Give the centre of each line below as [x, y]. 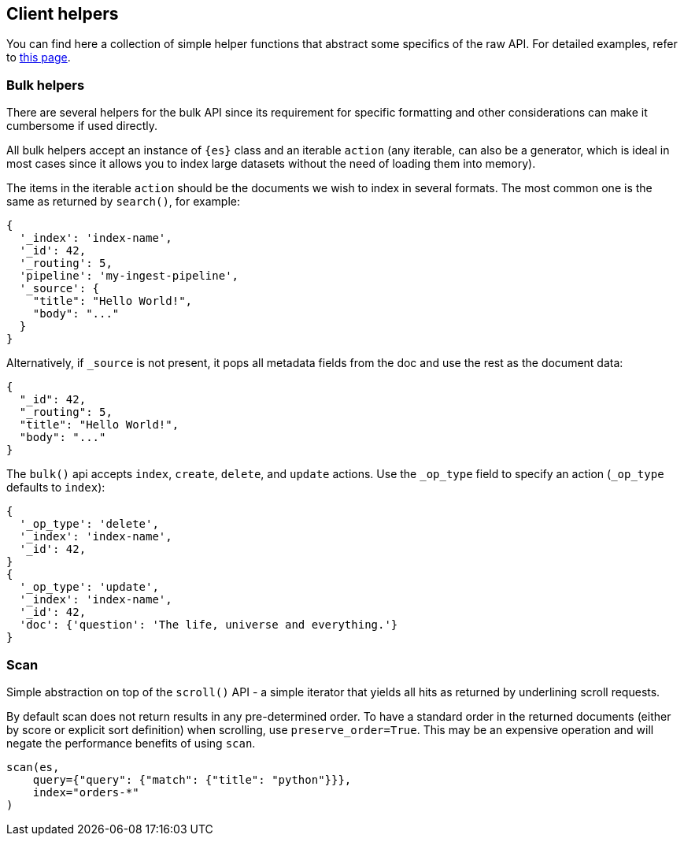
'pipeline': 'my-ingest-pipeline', [129, 276]
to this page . [39, 57]
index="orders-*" [86, 792]
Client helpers [63, 14]
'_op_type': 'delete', [89, 524]
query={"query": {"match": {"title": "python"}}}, [192, 779]
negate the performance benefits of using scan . [131, 743]
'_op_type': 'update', [89, 587]
